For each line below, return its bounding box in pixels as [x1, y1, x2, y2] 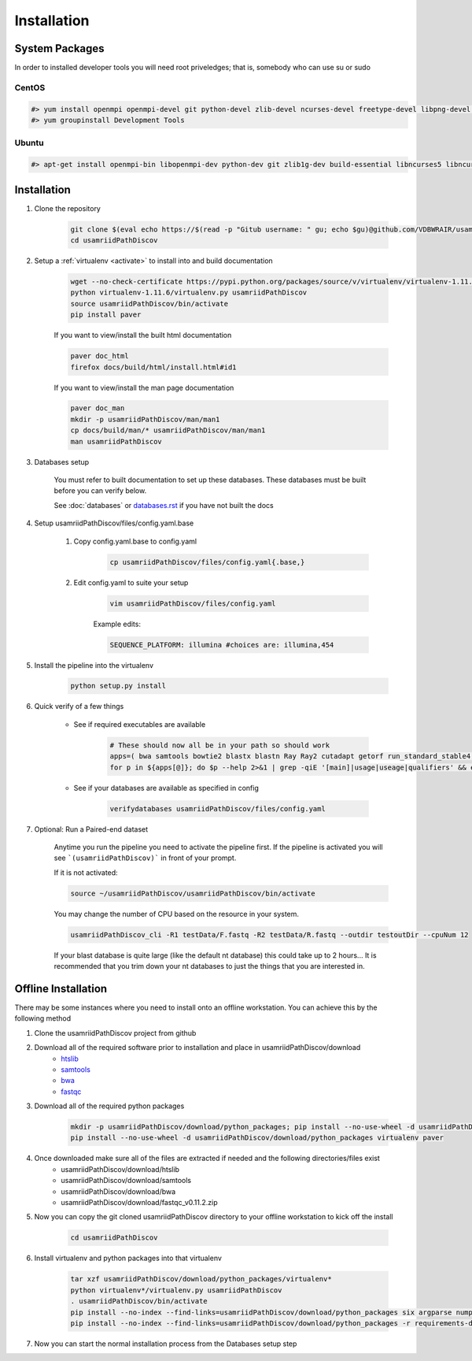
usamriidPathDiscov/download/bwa [61, 1186, 176, 1196]
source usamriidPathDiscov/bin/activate [70, 299, 228, 308]
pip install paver [70, 310, 142, 319]
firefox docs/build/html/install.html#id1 [70, 362, 237, 372]
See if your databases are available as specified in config [73, 783, 260, 792]
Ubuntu [14, 138, 44, 149]
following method [14, 1014, 71, 1023]
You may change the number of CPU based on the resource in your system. [53, 909, 299, 918]
